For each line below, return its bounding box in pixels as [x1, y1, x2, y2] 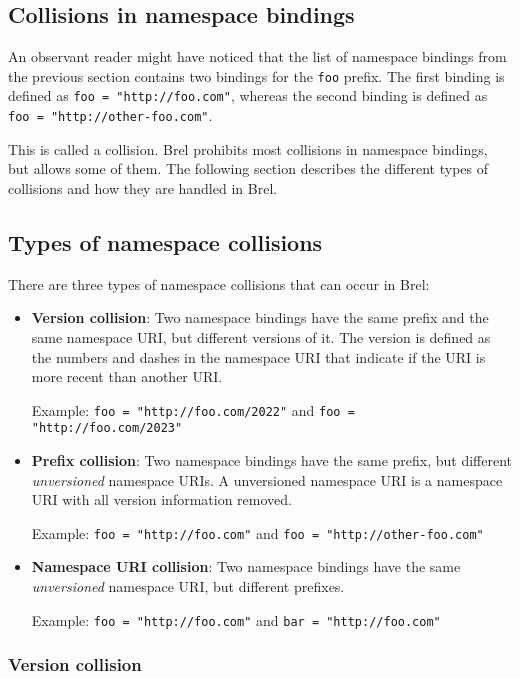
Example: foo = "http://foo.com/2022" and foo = [31, 399, 355, 420]
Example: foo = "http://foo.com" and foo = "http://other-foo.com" [31, 522, 484, 543]
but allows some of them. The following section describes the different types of [8, 158, 488, 179]
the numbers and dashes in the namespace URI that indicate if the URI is [31, 346, 486, 367]
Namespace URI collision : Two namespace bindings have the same [31, 556, 461, 577]
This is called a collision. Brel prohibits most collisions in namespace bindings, [8, 138, 488, 159]
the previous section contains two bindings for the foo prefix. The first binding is [8, 65, 505, 86]
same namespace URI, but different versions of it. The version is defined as [31, 326, 491, 347]
